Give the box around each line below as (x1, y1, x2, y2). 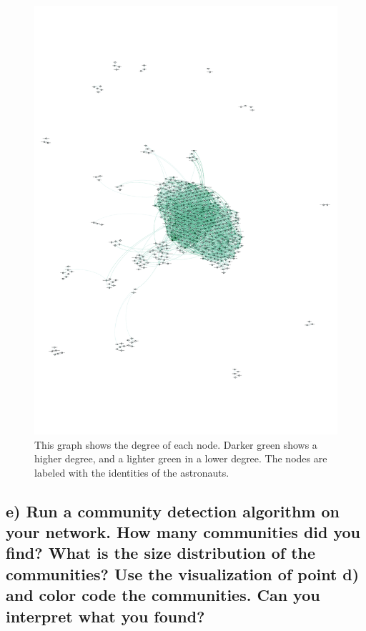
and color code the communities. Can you (6, 584, 320, 606)
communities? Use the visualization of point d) (6, 562, 360, 585)
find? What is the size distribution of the (6, 542, 316, 564)
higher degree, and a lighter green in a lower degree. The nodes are (34, 451, 327, 466)
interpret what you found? (6, 605, 205, 627)
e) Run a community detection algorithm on (6, 500, 340, 522)
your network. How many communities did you (6, 521, 361, 543)
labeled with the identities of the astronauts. (34, 464, 229, 480)
